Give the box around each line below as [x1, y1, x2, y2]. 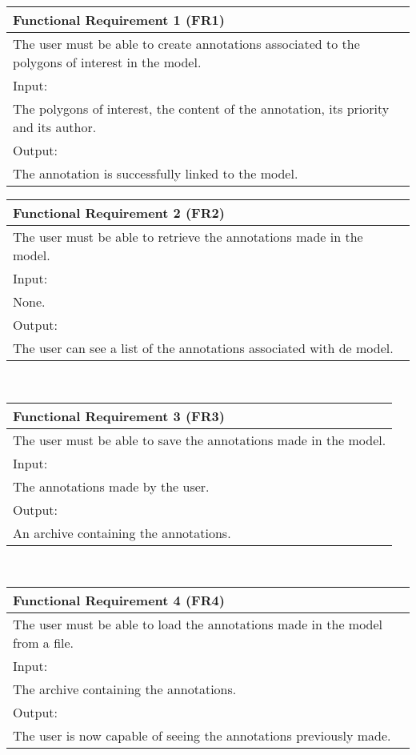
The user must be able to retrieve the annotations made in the [13, 227, 363, 246]
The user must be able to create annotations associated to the [13, 34, 360, 53]
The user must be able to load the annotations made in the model [13, 615, 383, 634]
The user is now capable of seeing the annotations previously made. [13, 726, 391, 745]
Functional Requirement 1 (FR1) [13, 10, 225, 29]
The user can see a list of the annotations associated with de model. [13, 339, 394, 357]
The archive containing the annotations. [13, 680, 237, 699]
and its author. [13, 118, 97, 136]
